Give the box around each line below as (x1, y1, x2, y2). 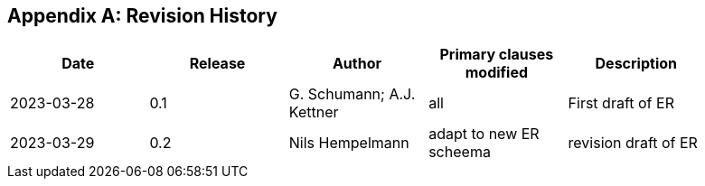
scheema (428, 143, 491, 162)
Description (595, 54, 677, 73)
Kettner (288, 103, 339, 122)
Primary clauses (439, 45, 554, 64)
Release (189, 54, 246, 73)
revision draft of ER (568, 134, 698, 153)
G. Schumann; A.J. (288, 85, 416, 104)
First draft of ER (568, 94, 674, 113)
